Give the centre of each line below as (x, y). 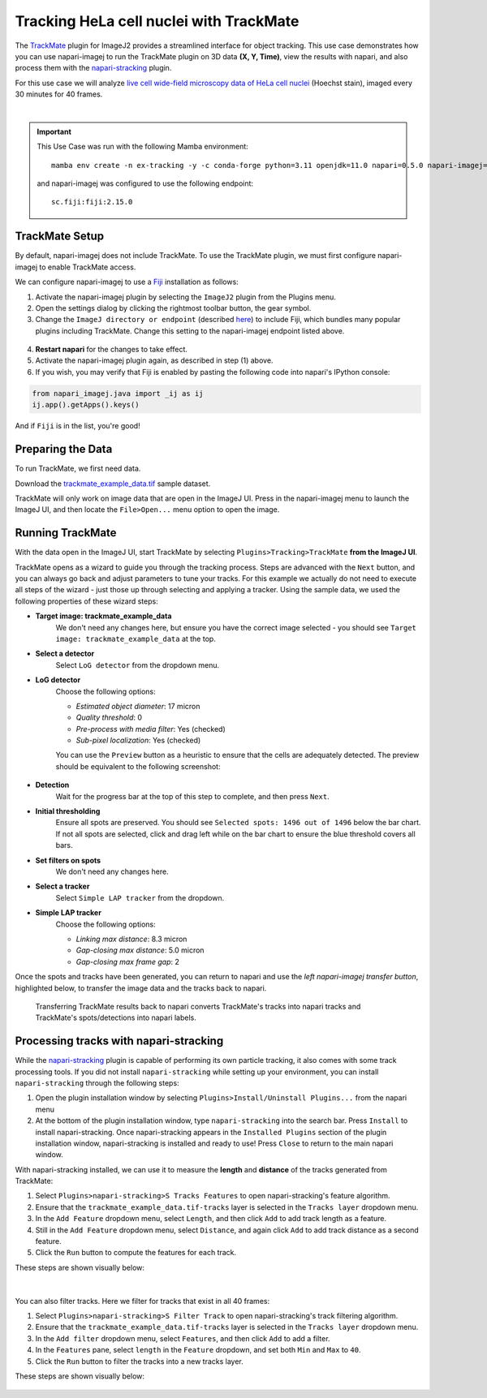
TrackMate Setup (60, 237)
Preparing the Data (64, 449)
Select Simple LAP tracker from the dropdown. (140, 897)
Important (54, 131)
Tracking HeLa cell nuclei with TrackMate (157, 21)
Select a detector (65, 654)
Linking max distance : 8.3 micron (131, 939)
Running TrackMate (66, 533)
